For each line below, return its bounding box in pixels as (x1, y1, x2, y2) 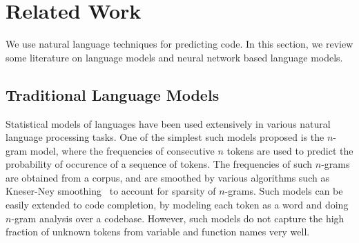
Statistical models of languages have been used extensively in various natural (6, 116, 331, 130)
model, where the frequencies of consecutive (30, 143, 215, 157)
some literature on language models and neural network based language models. (6, 50, 343, 64)
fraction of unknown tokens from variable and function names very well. (6, 224, 310, 239)
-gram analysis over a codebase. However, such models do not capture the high (11, 211, 345, 225)
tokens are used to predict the (226, 143, 353, 157)
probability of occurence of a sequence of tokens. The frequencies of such (6, 157, 313, 171)
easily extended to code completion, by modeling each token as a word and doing (6, 197, 349, 212)
